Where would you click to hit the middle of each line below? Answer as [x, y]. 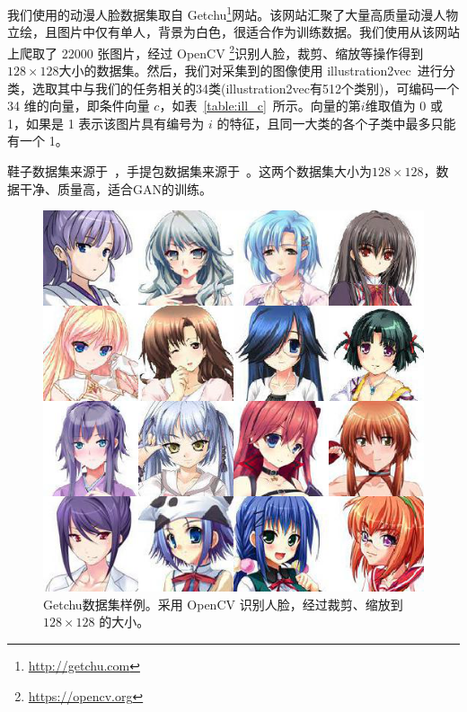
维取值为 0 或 [404, 106]
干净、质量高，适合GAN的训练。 [115, 188]
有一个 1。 [38, 141]
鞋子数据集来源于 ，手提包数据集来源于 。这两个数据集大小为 [189, 171]
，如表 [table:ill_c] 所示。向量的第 [260, 106]
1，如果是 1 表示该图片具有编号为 [106, 123]
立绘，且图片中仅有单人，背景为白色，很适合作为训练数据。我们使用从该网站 [233, 32]
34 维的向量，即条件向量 [79, 106]
